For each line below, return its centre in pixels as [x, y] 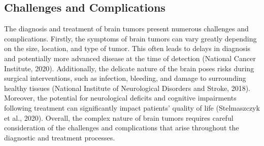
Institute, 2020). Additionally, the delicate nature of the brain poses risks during [129, 68]
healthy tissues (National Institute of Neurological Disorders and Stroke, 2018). [127, 88]
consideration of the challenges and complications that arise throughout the [122, 128]
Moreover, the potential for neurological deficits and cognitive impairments [120, 98]
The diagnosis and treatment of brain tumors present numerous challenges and [126, 29]
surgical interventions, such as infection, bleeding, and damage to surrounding [125, 78]
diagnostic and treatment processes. [60, 137]
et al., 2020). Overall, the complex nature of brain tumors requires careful [119, 117]
